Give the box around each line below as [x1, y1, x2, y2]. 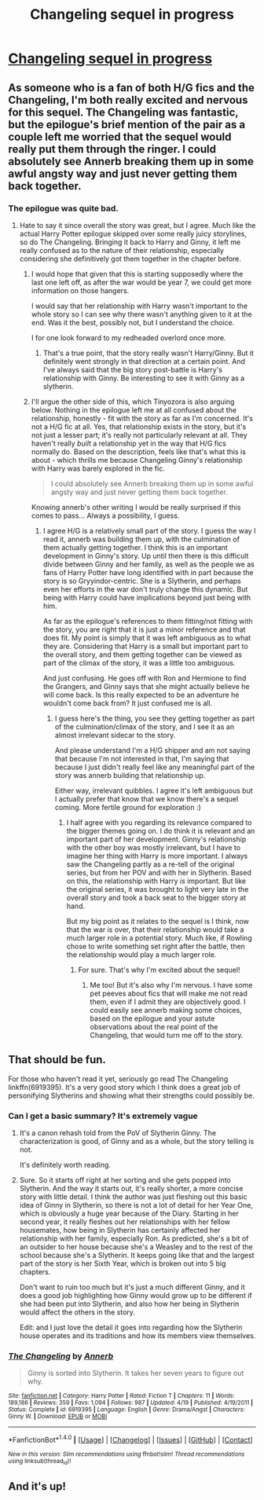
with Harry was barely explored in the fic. [31, 464, 165, 473]
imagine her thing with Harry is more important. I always [66, 851, 248, 860]
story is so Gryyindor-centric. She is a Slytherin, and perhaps [42, 576, 242, 585]
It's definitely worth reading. [19, 1160, 112, 1169]
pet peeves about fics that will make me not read [90, 988, 247, 998]
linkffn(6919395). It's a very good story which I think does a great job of [8, 1082, 241, 1091]
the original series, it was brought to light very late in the [66, 884, 249, 893]
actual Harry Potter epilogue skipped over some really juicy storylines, [19, 229, 247, 238]
